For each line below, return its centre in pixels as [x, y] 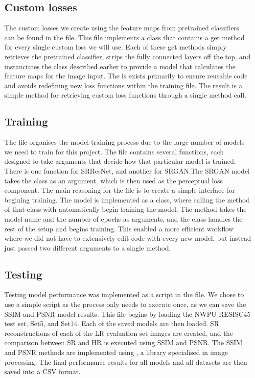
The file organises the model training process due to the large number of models [125, 142]
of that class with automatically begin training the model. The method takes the [126, 209]
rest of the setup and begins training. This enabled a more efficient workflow [119, 228]
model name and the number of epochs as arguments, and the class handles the [124, 218]
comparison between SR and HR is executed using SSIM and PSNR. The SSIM [124, 342]
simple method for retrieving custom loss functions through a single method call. [126, 95]
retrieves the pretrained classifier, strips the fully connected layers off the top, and [127, 56]
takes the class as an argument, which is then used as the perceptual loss [114, 180]
